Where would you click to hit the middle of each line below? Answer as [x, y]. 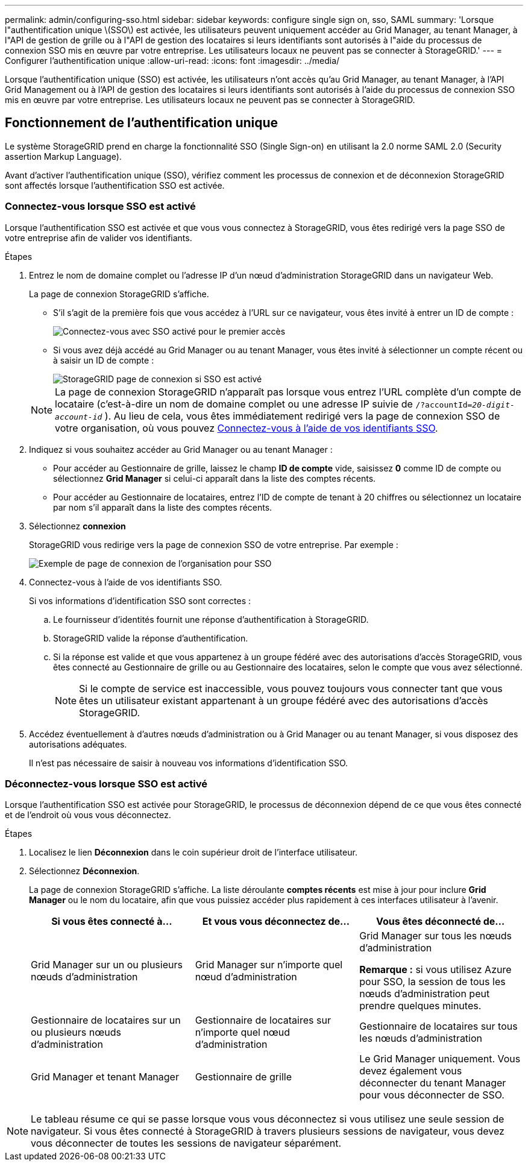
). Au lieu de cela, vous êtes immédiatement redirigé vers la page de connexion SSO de [302, 416]
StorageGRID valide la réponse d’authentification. [151, 638]
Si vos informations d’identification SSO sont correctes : [140, 600]
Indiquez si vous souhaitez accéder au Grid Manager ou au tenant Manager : [181, 449]
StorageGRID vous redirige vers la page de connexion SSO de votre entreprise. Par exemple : [214, 544]
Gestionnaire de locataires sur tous [438, 1026]
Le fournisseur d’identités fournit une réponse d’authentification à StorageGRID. [211, 619]
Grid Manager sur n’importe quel [269, 965]
